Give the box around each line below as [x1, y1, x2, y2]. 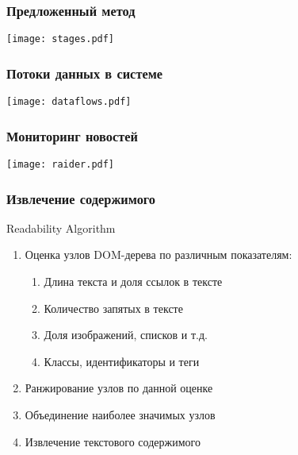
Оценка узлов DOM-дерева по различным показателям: [25, 246, 292, 263]
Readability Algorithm [6, 219, 116, 236]
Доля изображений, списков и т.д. [44, 326, 208, 343]
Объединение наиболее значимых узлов [25, 407, 216, 422]
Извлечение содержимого [6, 188, 156, 208]
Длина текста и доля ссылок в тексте [44, 273, 223, 290]
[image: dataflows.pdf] [6, 96, 132, 108]
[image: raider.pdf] [6, 158, 115, 170]
